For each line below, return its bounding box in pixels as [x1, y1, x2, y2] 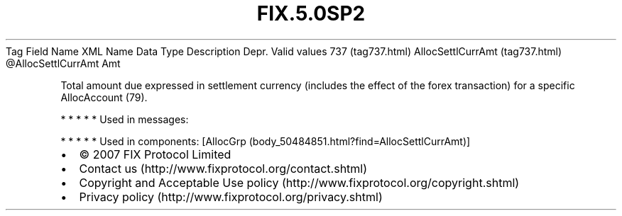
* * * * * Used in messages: [60, 113, 189, 125]
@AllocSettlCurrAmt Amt [6, 57, 121, 69]
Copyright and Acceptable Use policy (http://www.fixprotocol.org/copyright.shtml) [79, 175, 520, 190]
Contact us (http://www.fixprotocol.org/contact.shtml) [79, 161, 368, 176]
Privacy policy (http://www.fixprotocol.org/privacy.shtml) [79, 189, 383, 204]
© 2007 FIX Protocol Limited [79, 147, 231, 161]
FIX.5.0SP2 [256, 1, 366, 25]
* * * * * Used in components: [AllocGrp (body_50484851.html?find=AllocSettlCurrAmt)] [60, 135, 471, 147]
